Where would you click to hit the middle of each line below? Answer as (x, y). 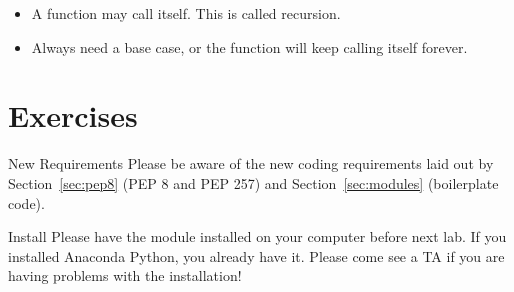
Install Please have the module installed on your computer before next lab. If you (257, 236)
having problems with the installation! (125, 275)
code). (26, 202)
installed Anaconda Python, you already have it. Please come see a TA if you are (256, 255)
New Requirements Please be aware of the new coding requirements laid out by (251, 163)
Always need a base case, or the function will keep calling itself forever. (249, 46)
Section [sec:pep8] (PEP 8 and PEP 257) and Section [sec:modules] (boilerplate (253, 182)
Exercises (73, 115)
